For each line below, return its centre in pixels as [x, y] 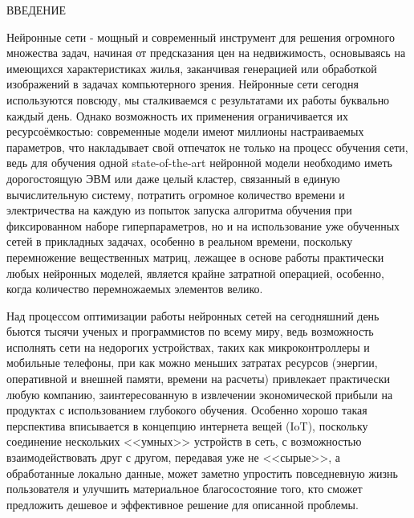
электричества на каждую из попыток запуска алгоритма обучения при [179, 210]
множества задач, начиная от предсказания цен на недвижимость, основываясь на [206, 53]
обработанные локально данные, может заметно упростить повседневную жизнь [202, 473]
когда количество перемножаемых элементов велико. [135, 289]
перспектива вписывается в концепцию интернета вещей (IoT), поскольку [187, 425]
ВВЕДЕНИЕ [37, 10]
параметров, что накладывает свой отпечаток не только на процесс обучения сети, [207, 147]
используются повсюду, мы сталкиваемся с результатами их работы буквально [198, 99]
